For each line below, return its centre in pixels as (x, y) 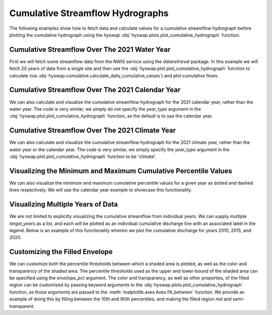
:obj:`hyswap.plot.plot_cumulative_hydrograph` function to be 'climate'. (83, 156)
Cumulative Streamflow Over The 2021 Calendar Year (95, 90)
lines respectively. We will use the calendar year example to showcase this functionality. (101, 190)
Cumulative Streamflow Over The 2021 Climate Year (93, 131)
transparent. (22, 306)
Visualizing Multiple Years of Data (64, 205)
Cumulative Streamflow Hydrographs (89, 13)
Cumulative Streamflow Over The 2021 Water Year (90, 50)
